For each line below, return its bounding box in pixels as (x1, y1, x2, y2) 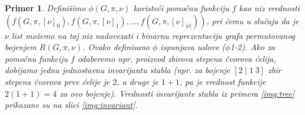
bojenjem (5, 41, 37, 53)
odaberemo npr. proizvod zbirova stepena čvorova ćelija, (77, 52, 276, 64)
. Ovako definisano (82, 41, 150, 53)
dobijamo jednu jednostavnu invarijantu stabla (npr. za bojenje (5, 64, 230, 76)
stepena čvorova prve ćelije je (5, 75, 110, 87)
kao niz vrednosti (238, 2, 300, 14)
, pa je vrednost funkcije (180, 75, 266, 87)
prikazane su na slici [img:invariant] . (5, 98, 138, 111)
